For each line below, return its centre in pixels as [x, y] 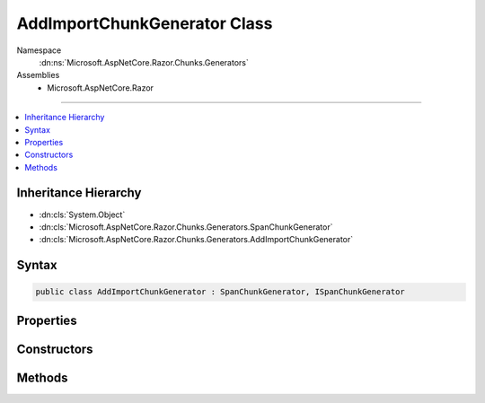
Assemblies [38, 75]
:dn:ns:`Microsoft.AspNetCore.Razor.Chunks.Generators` [144, 62]
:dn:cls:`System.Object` [82, 215]
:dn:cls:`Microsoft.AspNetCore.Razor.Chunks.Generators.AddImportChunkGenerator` [196, 240]
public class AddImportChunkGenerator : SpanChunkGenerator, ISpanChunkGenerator [220, 292]
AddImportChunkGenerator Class [145, 23]
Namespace [39, 50]
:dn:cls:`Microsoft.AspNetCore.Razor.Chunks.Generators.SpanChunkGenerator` [186, 227]
